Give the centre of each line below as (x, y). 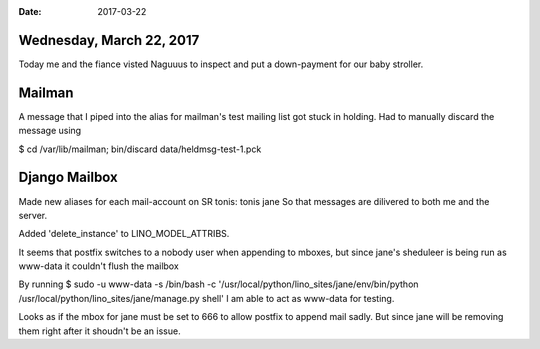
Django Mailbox (68, 177)
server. (33, 215)
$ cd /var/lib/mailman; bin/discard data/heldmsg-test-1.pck (140, 149)
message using (50, 131)
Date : (30, 11)
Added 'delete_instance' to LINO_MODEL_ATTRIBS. (124, 234)
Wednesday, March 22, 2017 (109, 40)
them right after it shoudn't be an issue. (99, 331)
